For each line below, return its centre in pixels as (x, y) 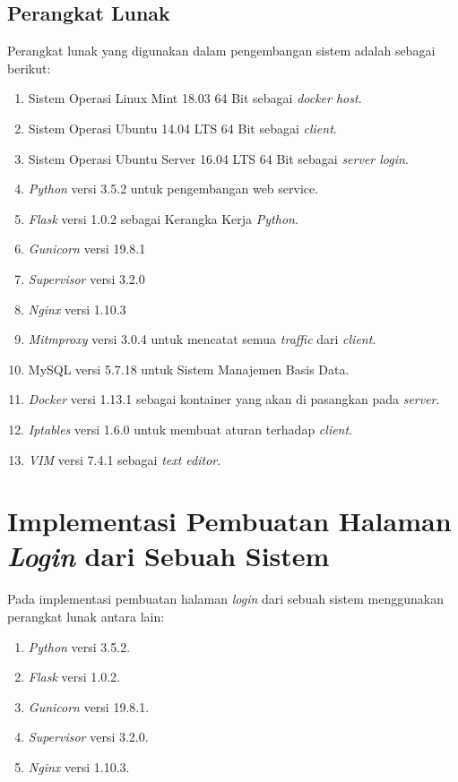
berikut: (29, 68)
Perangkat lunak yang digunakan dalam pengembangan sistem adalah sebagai (221, 51)
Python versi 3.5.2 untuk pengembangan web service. (173, 189)
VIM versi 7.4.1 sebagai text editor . (125, 459)
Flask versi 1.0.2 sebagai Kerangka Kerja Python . (163, 218)
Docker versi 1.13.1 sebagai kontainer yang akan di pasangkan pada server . (234, 399)
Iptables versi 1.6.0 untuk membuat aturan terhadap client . (190, 429)
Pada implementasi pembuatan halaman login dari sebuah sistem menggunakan (225, 599)
